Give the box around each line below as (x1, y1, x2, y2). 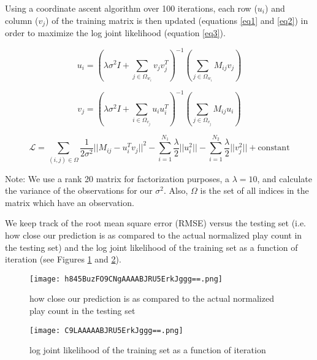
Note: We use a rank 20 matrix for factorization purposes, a (5, 172, 229, 185)
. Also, (164, 184, 188, 197)
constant (258, 144, 290, 153)
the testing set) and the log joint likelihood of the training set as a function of (5, 240, 298, 253)
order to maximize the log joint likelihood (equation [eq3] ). (5, 26, 226, 39)
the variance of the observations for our (5, 184, 153, 197)
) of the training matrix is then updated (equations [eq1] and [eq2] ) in (45, 13, 308, 26)
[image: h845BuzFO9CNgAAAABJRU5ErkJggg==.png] (29, 274, 223, 283)
